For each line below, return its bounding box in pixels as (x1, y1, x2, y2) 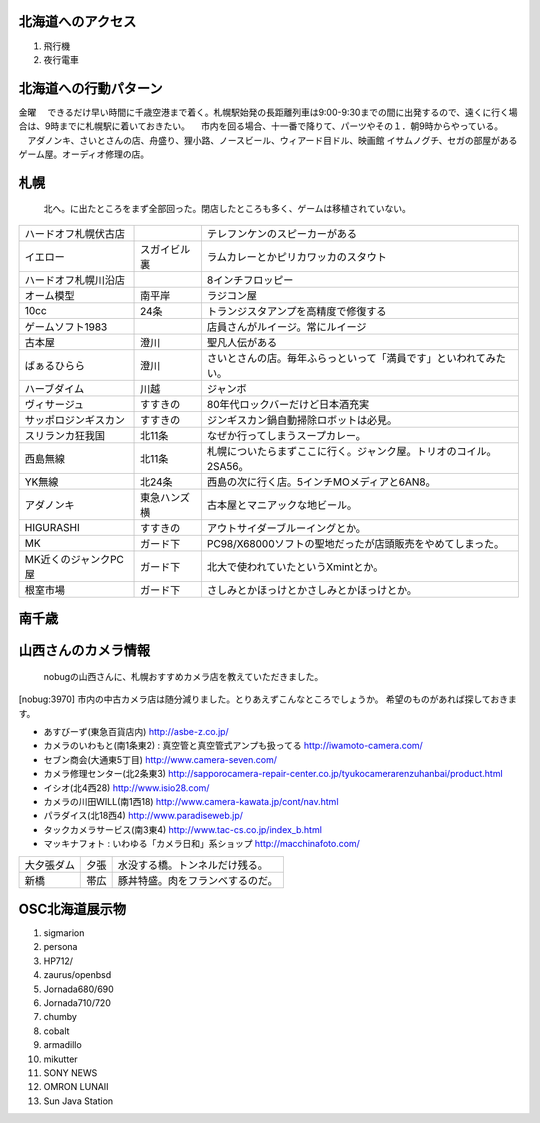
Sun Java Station (43, 1095, 114, 1107)
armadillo (43, 1039, 82, 1051)
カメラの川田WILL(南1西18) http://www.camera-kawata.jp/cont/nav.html (43, 795, 339, 807)
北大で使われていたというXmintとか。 (206, 560, 384, 574)
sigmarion (43, 927, 85, 939)
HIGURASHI (24, 520, 80, 534)
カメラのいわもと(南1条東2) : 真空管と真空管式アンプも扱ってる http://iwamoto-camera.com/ (43, 740, 424, 752)
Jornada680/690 (43, 983, 114, 995)
